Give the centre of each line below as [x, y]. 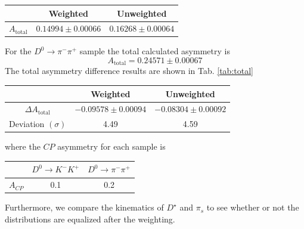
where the [23, 146]
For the [18, 51]
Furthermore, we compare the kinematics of [84, 207]
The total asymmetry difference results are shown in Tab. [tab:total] [129, 71]
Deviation [27, 124]
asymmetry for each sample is [111, 146]
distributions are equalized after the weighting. [90, 219]
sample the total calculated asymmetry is [155, 51]
